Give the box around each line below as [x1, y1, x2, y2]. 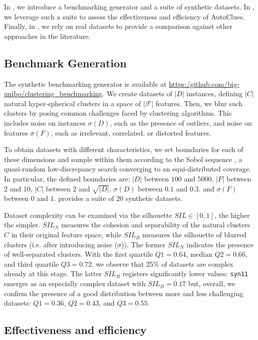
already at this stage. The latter [4, 268, 102, 279]
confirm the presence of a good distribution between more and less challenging [4, 288, 244, 298]
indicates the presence [186, 239, 254, 249]
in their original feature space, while [11, 229, 122, 240]
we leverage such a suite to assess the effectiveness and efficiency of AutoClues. [4, 11, 245, 21]
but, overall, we [188, 278, 236, 289]
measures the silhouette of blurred [142, 229, 247, 240]
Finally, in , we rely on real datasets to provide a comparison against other [4, 21, 233, 31]
